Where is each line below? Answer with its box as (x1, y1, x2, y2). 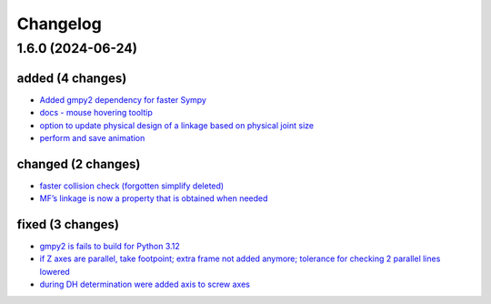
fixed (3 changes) (16, 217, 120, 232)
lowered (39, 266, 70, 277)
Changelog (16, 14, 102, 34)
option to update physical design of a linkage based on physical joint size (39, 119, 314, 131)
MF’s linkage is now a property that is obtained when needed (39, 193, 268, 204)
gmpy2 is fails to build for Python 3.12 (39, 241, 181, 252)
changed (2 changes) (16, 156, 141, 172)
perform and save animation (39, 132, 145, 143)
